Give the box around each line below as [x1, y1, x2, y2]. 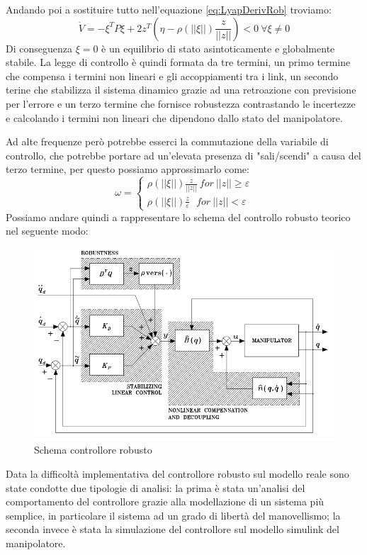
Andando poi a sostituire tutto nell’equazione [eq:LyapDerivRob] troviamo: [6, 2, 332, 16]
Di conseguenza [6, 40, 72, 55]
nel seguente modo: [6, 223, 89, 238]
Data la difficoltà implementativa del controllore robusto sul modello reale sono [6, 466, 349, 481]
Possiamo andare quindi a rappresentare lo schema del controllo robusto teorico [6, 209, 351, 224]
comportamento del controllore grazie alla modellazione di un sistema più [6, 494, 324, 509]
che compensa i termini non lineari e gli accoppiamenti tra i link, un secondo [6, 68, 339, 83]
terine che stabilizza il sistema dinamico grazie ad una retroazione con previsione [6, 82, 356, 97]
